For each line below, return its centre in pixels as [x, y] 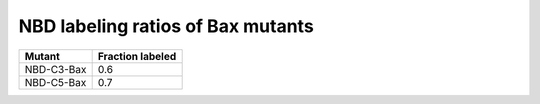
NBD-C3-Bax [55, 69]
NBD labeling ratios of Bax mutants [166, 26]
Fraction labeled [137, 56]
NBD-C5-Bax [55, 82]
